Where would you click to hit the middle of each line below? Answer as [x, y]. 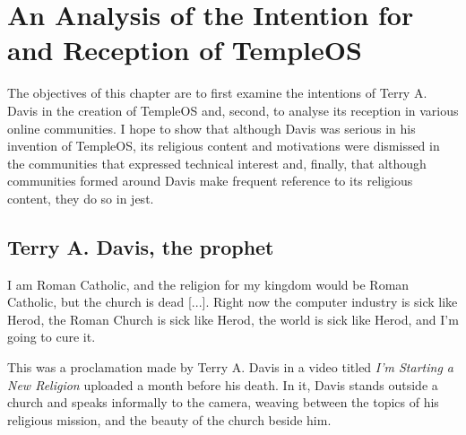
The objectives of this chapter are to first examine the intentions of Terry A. [217, 93]
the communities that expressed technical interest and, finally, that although [217, 163]
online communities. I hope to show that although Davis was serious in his [211, 128]
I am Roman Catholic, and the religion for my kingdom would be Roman [208, 284]
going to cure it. [52, 337]
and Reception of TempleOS [185, 50]
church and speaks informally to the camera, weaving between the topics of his [223, 402]
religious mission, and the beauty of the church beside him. [169, 419]
